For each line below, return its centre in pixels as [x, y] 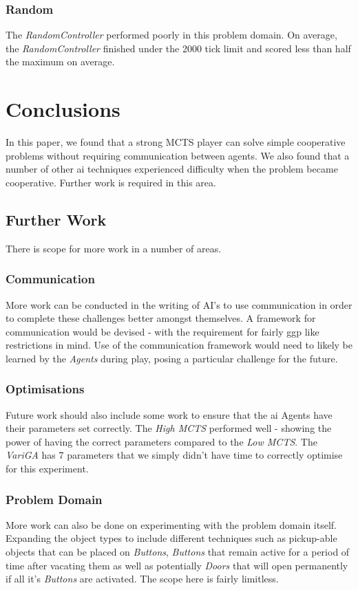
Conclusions [63, 109]
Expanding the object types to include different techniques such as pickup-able [171, 538]
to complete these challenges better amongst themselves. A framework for [161, 318]
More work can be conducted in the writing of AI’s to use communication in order [179, 304]
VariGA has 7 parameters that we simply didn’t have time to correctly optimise [174, 455]
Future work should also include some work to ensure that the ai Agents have [169, 414]
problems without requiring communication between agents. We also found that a [178, 155]
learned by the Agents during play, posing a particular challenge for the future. [172, 358]
